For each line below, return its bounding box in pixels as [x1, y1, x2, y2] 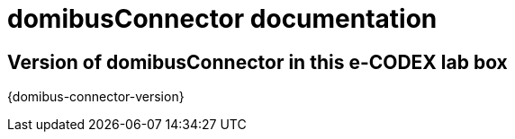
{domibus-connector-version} [7, 89, 185, 105]
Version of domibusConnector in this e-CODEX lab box [7, 50, 508, 74]
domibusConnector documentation [7, 4, 438, 34]
